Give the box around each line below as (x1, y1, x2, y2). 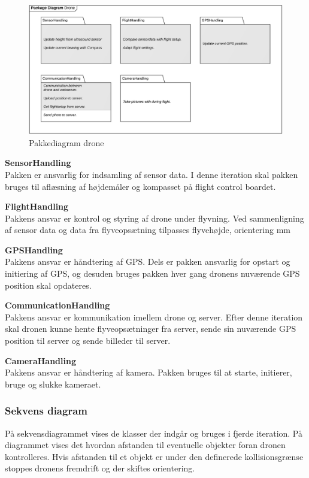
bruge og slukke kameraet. (5, 377, 101, 390)
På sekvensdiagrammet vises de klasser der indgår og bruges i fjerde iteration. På (5, 426, 303, 439)
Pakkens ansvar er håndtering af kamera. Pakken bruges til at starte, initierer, (5, 366, 292, 379)
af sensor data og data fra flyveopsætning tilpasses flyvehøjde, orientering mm (5, 223, 291, 236)
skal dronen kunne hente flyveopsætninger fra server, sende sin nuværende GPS (5, 322, 296, 335)
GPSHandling (5, 243, 63, 256)
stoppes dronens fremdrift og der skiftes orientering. (5, 462, 195, 474)
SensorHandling (5, 156, 71, 169)
